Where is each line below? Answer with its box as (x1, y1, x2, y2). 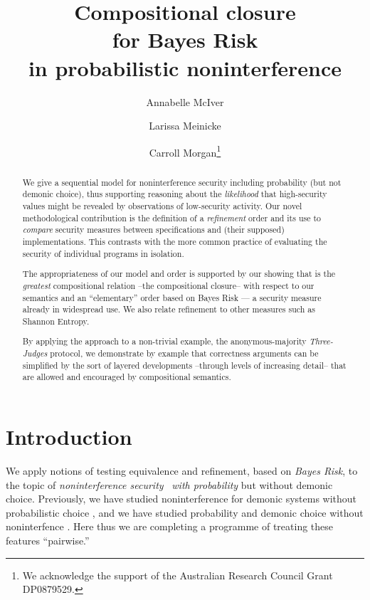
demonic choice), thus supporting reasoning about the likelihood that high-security (22, 188, 327, 200)
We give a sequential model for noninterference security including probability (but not (22, 176, 342, 188)
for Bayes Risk (112, 25, 258, 54)
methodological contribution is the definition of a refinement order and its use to (22, 211, 321, 223)
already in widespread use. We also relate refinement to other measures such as (22, 303, 315, 315)
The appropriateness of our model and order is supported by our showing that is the (22, 268, 336, 280)
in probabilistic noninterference (28, 53, 342, 82)
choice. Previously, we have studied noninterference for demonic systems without (6, 491, 357, 506)
